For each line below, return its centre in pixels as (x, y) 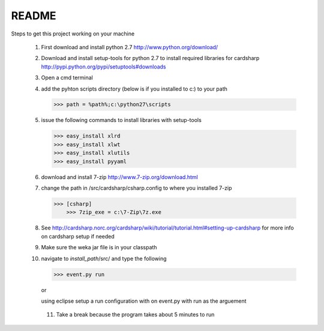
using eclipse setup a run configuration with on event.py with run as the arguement (144, 301)
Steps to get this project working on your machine (73, 34)
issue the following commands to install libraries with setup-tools (121, 120)
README (34, 16)
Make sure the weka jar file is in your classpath (99, 247)
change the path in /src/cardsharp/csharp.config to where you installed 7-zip (136, 188)
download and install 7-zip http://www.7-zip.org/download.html (119, 177)
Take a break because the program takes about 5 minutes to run (135, 315)
